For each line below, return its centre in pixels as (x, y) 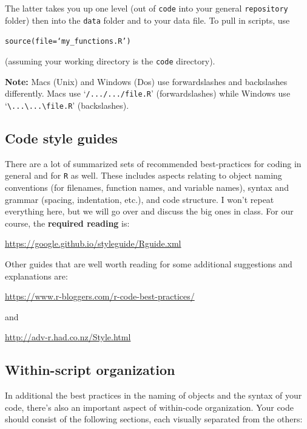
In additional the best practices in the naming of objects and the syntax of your (153, 395)
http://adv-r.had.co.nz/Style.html (68, 337)
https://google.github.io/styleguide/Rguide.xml (93, 243)
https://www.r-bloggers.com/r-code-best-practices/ (100, 296)
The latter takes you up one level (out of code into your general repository (147, 8)
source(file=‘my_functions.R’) (68, 42)
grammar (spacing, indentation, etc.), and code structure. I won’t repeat (140, 199)
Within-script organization (90, 370)
